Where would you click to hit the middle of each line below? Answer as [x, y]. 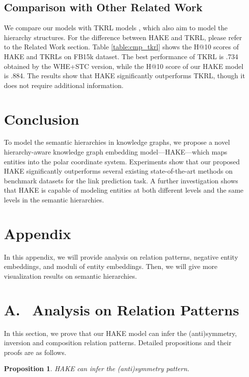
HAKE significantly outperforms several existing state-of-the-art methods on [118, 171]
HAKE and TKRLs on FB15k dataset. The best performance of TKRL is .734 [121, 56]
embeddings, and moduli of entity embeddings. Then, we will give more [111, 266]
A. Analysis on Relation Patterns [122, 309]
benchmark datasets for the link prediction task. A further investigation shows [121, 180]
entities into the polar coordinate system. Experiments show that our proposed [122, 161]
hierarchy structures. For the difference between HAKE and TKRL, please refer [123, 37]
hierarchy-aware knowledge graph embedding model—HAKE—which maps [116, 152]
